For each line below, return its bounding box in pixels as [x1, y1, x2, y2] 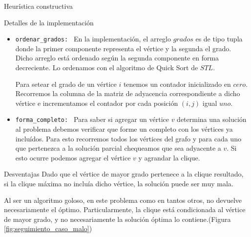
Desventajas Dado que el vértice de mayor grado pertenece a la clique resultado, [4, 169, 244, 179]
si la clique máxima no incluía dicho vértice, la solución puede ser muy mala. [4, 178, 233, 189]
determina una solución [177, 114, 247, 124]
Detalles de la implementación [4, 17, 94, 27]
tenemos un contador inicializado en [123, 79, 231, 89]
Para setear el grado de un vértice [15, 79, 117, 89]
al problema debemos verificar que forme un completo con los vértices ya [15, 124, 233, 134]
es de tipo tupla [195, 34, 243, 44]
